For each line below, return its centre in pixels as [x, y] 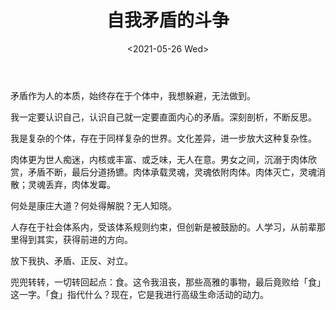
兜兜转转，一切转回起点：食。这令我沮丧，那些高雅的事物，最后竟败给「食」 [168, 282]
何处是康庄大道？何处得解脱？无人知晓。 [93, 205]
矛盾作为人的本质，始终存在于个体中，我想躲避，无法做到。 [133, 95]
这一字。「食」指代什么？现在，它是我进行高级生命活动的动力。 [139, 294]
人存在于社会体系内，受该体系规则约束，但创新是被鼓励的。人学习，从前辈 [163, 227]
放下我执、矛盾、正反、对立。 [71, 260]
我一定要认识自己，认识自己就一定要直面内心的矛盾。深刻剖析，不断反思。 [163, 117]
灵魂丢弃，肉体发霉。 [71, 184]
